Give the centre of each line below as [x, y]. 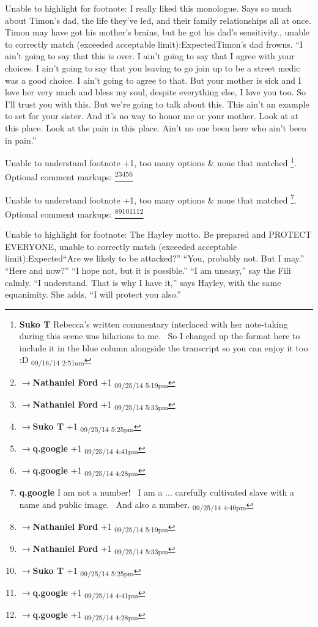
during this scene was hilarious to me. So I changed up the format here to [160, 336]
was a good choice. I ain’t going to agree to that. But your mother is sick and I [153, 80]
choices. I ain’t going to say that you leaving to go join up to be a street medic [153, 68]
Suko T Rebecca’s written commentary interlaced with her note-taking [153, 324]
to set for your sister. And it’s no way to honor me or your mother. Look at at [152, 116]
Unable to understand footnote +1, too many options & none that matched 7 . [151, 199]
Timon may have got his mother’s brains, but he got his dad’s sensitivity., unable [157, 32]
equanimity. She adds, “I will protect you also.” [93, 294]
